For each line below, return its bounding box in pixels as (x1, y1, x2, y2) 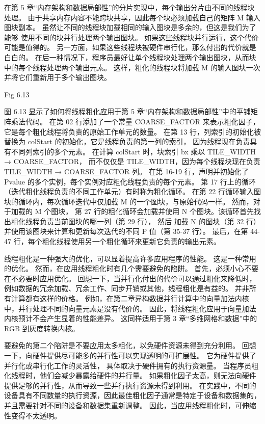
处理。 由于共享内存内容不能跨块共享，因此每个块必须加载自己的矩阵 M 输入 (4, 12, 260, 22)
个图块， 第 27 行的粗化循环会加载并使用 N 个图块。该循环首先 (44, 206, 254, 217)
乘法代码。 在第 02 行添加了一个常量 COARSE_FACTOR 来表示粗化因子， (11, 116, 260, 126)
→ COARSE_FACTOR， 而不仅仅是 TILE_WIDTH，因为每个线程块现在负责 (4, 156, 261, 167)
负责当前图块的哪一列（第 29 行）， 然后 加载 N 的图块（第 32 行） (39, 216, 260, 226)
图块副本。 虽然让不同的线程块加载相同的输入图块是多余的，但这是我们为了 (4, 22, 256, 33)
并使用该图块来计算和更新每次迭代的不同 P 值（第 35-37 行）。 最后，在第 (4, 226, 248, 236)
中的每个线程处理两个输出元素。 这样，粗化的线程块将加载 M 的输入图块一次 (4, 62, 260, 72)
